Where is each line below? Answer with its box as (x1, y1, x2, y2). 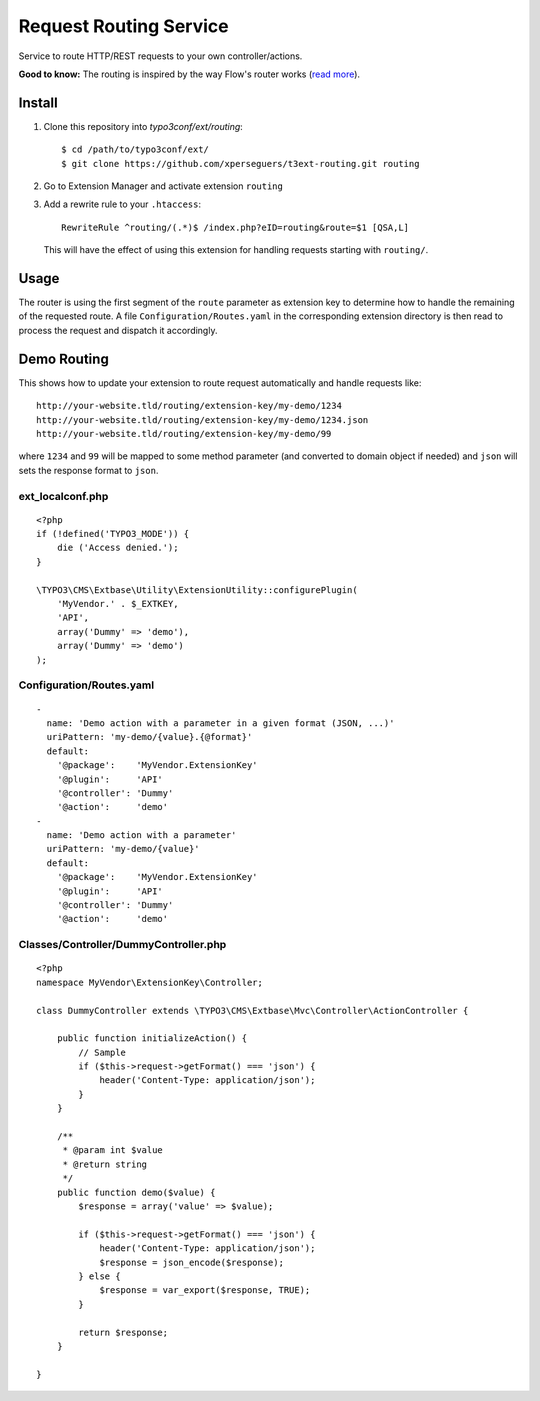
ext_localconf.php (18, 489, 109, 503)
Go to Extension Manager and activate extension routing (43, 180, 284, 192)
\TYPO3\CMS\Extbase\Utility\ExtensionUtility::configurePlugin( (36, 584, 359, 595)
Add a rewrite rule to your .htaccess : (43, 198, 202, 210)
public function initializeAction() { (56, 1033, 248, 1044)
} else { (78, 1270, 121, 1282)
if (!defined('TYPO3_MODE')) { (36, 528, 190, 540)
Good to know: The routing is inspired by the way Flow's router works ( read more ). (18, 68, 360, 80)
